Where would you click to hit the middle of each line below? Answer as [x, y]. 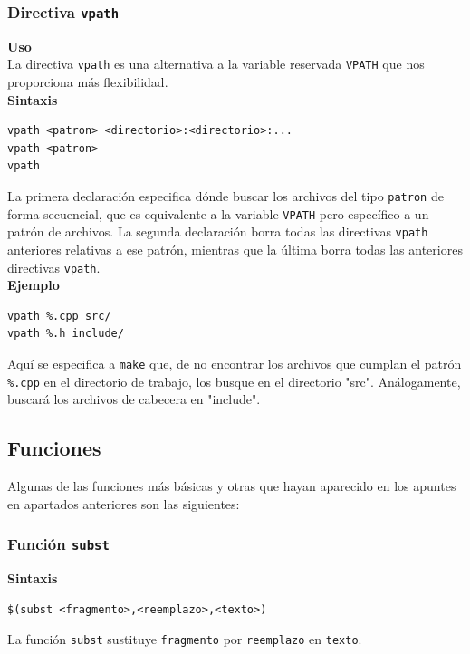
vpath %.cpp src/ [59, 316]
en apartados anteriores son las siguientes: [124, 503]
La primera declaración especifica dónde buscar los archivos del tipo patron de [225, 196]
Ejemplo [34, 285]
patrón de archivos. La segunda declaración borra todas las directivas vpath [218, 231]
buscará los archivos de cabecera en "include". [134, 399]
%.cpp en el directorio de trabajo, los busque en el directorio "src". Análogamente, [234, 381]
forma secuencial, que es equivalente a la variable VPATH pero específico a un [218, 213]
